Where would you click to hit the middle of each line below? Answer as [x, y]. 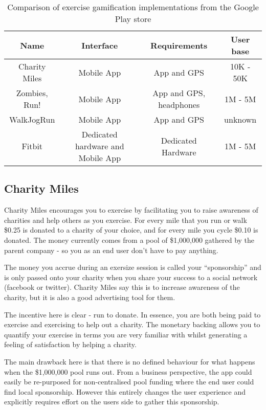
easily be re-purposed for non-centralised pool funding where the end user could [129, 382]
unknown [240, 119]
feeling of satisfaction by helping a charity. [70, 344]
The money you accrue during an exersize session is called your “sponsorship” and [133, 267]
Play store [133, 19]
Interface [100, 45]
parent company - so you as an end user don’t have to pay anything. [111, 250]
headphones [179, 105]
